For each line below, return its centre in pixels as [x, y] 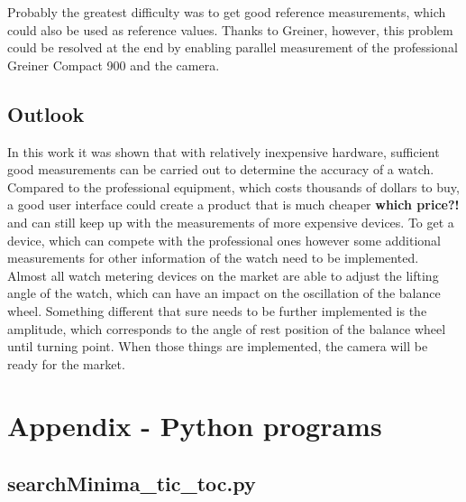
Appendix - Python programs [195, 426]
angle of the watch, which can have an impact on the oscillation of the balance [224, 293]
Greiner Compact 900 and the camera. [114, 65]
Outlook [46, 113]
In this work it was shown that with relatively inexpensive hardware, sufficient [224, 151]
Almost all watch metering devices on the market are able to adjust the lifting [223, 275]
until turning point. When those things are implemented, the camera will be [218, 346]
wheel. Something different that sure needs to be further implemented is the [217, 310]
